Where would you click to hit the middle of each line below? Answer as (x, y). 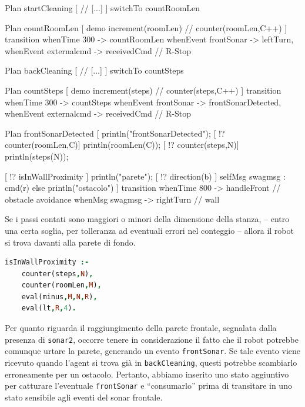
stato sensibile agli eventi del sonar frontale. (84, 397)
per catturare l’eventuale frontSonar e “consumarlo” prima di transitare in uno (148, 386)
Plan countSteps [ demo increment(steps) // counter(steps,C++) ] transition (143, 90)
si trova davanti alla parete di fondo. (70, 242)
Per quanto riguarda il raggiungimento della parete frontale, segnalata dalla (141, 328)
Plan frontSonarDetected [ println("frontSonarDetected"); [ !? (115, 133)
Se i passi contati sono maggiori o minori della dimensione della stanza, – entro (147, 219)
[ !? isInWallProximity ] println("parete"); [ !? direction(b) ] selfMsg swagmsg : (145, 176)
